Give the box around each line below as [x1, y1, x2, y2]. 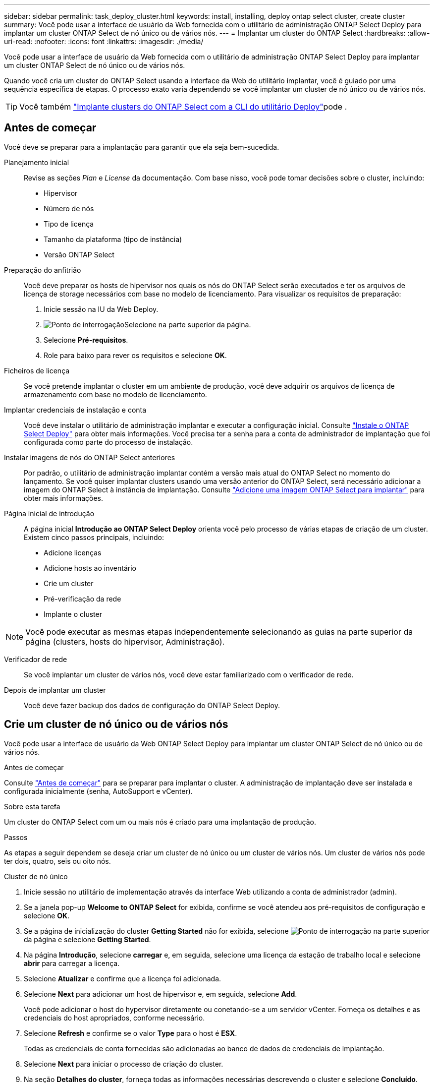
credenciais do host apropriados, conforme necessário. [24, 1013, 205, 1022]
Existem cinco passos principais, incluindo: [24, 533, 164, 541]
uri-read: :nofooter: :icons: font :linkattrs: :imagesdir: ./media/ [4, 37, 204, 46]
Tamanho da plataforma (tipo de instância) [44, 235, 182, 243]
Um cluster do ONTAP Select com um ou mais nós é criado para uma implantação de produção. [4, 817, 316, 826]
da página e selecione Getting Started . [24, 935, 151, 944]
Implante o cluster [44, 609, 102, 618]
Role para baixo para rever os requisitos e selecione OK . [44, 351, 227, 360]
